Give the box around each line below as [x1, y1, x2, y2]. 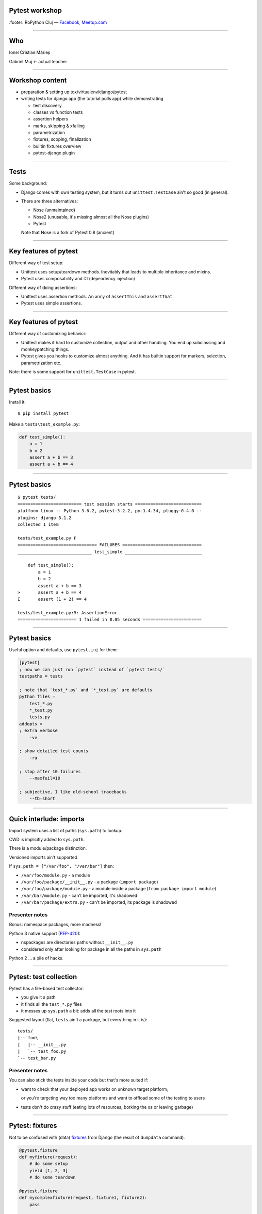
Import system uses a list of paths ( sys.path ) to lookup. [9, 827, 123, 833]
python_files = [19, 694, 55, 699]
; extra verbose [19, 728, 58, 733]
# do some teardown [29, 1175, 76, 1180]
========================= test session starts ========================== [17, 501, 202, 507]
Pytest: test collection [9, 973, 77, 981]
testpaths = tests [19, 674, 63, 679]
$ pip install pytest [17, 410, 69, 416]
